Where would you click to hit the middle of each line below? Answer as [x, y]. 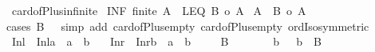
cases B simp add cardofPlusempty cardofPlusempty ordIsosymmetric [188, 26]
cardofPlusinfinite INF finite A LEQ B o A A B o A [159, 10]
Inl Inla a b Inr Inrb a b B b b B [166, 41]
